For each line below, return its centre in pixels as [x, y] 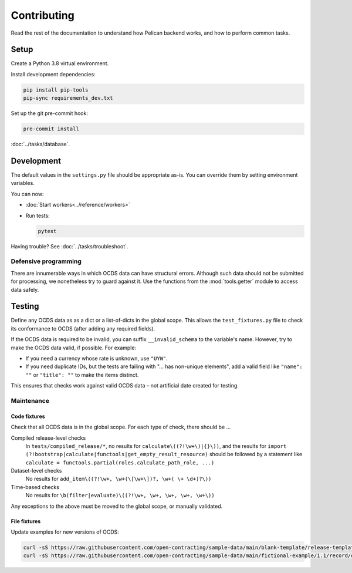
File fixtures [26, 521]
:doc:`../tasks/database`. [40, 144]
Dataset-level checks [36, 471]
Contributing [43, 15]
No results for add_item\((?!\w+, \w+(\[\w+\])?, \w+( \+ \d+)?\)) [119, 479]
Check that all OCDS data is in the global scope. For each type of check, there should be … [121, 427]
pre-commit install [51, 129]
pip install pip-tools [56, 90]
